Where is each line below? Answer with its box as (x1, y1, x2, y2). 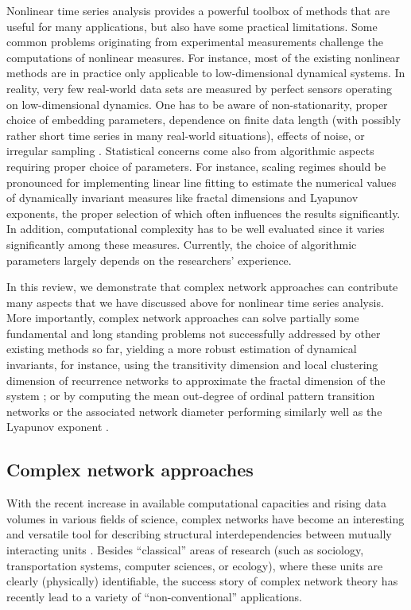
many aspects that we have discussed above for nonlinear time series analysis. (6, 293, 384, 310)
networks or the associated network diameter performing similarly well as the (6, 402, 382, 419)
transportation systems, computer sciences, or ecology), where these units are (6, 557, 383, 573)
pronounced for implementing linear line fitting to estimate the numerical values (6, 173, 397, 190)
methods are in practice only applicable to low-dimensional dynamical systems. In (6, 64, 405, 81)
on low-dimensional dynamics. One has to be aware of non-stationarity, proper (6, 95, 388, 112)
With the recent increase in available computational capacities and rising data (6, 495, 386, 511)
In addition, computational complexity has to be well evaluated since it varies (6, 220, 385, 237)
